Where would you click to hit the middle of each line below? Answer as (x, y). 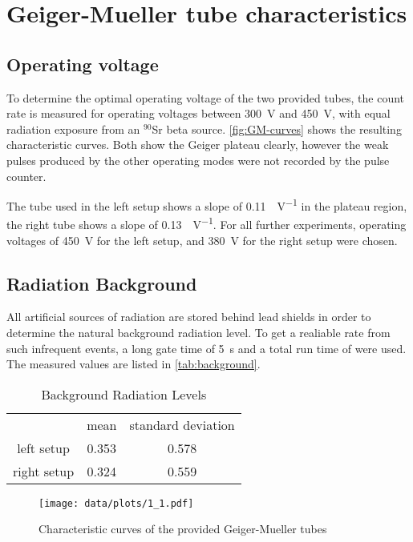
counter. (26, 176)
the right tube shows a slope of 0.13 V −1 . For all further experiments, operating (206, 223)
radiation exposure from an (73, 128)
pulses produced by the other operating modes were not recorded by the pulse (198, 160)
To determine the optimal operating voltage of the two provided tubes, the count (206, 97)
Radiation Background (102, 283)
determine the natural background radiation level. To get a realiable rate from (198, 333)
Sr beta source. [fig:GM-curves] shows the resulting (277, 128)
